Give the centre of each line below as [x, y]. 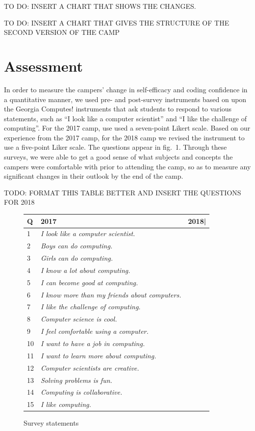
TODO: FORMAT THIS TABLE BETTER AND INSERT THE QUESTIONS [123, 192]
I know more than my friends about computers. [111, 294]
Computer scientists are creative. [90, 367]
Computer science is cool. [79, 319]
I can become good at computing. [89, 282]
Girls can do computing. [77, 258]
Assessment [44, 66]
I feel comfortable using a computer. [95, 331]
